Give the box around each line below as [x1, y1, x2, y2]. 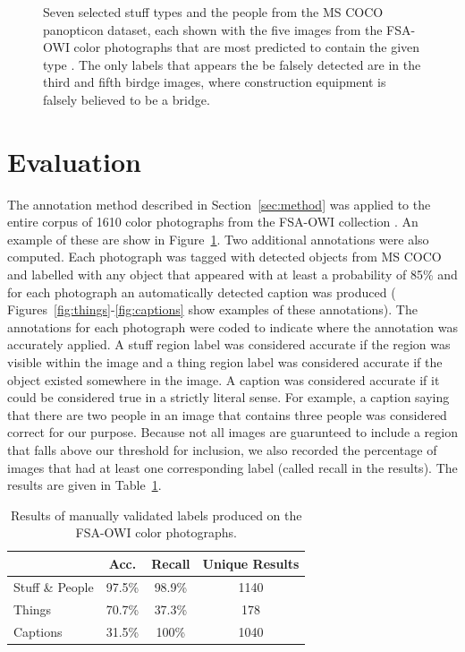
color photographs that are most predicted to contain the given [73, 38, 420, 56]
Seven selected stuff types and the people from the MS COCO [43, 3, 384, 21]
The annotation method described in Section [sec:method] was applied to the [7, 194, 431, 213]
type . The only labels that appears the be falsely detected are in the [43, 55, 421, 73]
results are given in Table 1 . [7, 476, 162, 494]
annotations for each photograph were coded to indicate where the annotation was [7, 317, 458, 336]
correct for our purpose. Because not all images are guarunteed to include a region [7, 423, 458, 442]
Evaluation [7, 142, 141, 179]
